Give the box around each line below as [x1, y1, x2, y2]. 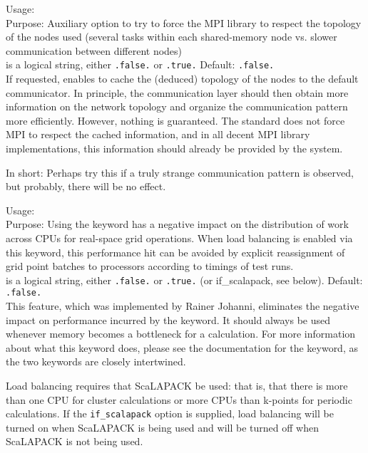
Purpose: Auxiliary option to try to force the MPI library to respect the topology [6, 15, 362, 30]
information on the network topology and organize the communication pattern [6, 99, 348, 114]
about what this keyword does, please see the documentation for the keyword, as [6, 340, 358, 355]
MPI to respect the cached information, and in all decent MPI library [6, 127, 310, 142]
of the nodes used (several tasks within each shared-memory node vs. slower [6, 29, 337, 44]
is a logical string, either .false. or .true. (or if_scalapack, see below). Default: [6, 272, 363, 287]
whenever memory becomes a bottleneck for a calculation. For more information [6, 326, 356, 341]
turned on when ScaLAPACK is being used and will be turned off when [6, 420, 319, 434]
